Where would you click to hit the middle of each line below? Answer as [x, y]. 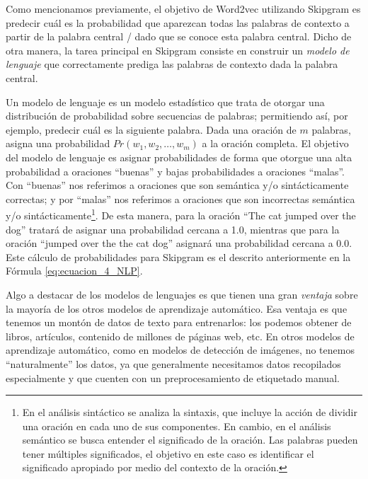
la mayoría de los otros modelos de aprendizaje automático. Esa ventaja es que [177, 308]
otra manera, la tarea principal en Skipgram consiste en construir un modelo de [178, 50]
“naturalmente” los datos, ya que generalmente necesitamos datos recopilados [173, 363]
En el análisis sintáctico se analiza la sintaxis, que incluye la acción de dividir [190, 412]
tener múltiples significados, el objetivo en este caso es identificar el [168, 453]
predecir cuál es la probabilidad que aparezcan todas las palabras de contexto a [178, 22]
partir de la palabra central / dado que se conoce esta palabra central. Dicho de [179, 36]
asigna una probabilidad [58, 143]
